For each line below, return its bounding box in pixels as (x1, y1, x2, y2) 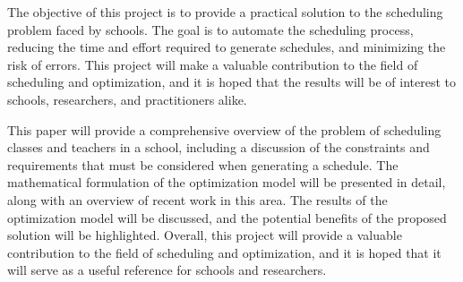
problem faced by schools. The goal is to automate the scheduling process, (7, 20, 414, 38)
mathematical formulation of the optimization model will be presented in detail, (7, 173, 446, 192)
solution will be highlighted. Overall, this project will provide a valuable (7, 226, 402, 244)
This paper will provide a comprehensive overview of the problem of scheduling (7, 120, 442, 139)
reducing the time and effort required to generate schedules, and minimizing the (7, 38, 446, 56)
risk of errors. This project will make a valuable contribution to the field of (7, 55, 418, 73)
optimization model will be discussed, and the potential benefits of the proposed (7, 208, 447, 226)
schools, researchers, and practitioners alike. (7, 90, 247, 108)
